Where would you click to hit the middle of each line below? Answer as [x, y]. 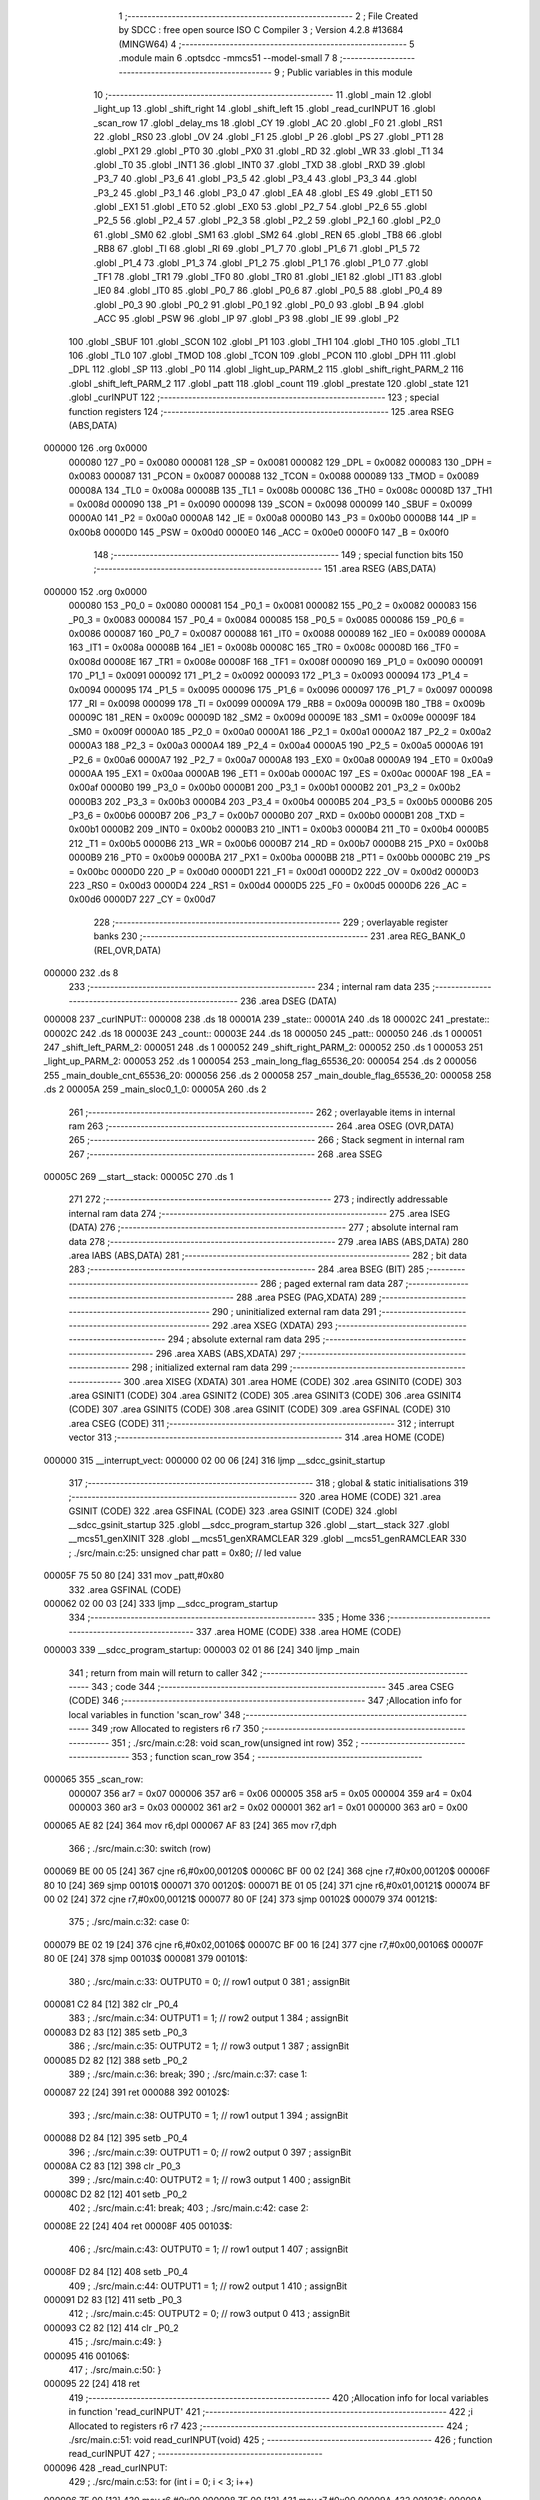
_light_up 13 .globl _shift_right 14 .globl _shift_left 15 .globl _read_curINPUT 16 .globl [264, 109]
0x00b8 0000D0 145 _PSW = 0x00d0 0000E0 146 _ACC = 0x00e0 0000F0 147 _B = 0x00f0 [259, 532]
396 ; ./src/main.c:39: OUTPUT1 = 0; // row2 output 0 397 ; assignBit [210, 2152]
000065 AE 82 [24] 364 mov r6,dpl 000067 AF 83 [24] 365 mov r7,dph [190, 1826]
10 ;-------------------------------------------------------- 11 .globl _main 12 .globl [262, 94]
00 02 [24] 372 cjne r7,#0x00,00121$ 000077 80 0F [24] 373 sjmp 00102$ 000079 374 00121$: [240, 1899]
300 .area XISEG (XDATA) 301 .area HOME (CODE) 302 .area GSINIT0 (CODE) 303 [292, 1381]
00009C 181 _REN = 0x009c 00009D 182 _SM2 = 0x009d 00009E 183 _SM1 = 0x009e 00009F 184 [272, 717]
